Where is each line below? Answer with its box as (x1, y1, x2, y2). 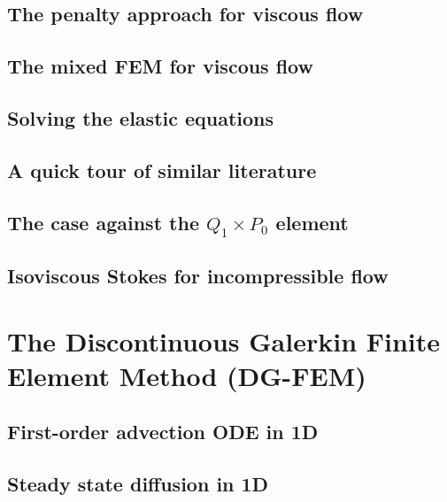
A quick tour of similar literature (7, 156, 317, 183)
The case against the (7, 208, 199, 236)
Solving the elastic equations (7, 104, 274, 131)
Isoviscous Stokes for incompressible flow (7, 262, 389, 290)
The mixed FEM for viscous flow (7, 52, 313, 80)
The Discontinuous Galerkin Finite (7, 322, 441, 359)
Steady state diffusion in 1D (7, 470, 269, 498)
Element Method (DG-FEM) (7, 357, 366, 393)
